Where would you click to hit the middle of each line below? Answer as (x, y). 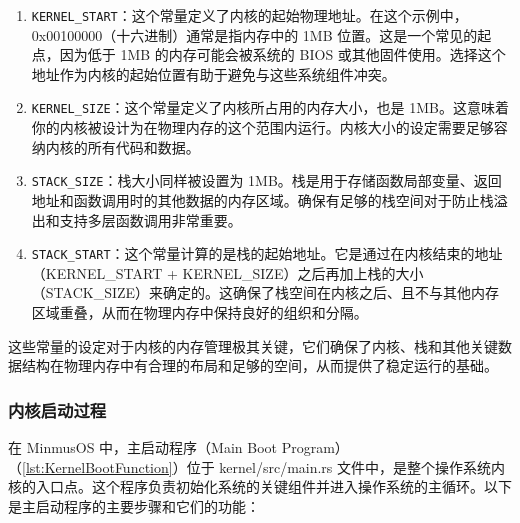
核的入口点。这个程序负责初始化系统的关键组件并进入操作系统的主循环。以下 (260, 486)
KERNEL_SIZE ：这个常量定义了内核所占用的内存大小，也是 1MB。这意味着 (270, 107)
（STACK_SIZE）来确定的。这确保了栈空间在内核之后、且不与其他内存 (265, 292)
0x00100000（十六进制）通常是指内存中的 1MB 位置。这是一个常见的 (254, 34)
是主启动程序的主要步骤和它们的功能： (134, 505)
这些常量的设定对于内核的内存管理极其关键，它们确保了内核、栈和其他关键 (253, 345)
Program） (315, 446)
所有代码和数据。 (143, 146)
